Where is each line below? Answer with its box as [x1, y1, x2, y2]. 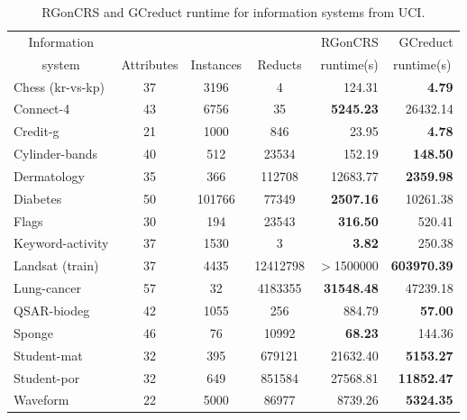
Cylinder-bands [14, 144, 98, 163]
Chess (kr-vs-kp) [14, 77, 105, 96]
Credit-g [14, 122, 60, 141]
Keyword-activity [14, 233, 109, 252]
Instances [190, 54, 243, 73]
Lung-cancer [14, 278, 81, 297]
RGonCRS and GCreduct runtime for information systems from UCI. [41, 3, 426, 21]
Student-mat [14, 345, 83, 364]
